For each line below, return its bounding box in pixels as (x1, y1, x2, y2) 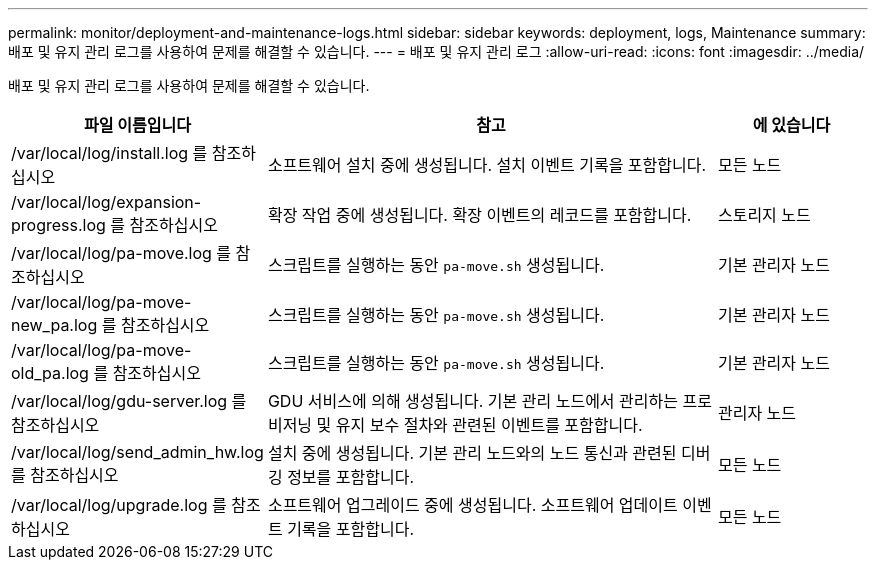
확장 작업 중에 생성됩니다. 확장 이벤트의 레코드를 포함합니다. (267, 205, 692, 225)
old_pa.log (11, 363, 89, 383)
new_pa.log (11, 315, 98, 335)
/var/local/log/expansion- (11, 192, 202, 212)
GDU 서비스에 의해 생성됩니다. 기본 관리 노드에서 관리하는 (267, 391, 678, 411)
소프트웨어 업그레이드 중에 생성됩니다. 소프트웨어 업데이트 (267, 495, 678, 515)
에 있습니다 (752, 115, 831, 135)
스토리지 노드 (717, 205, 811, 225)
